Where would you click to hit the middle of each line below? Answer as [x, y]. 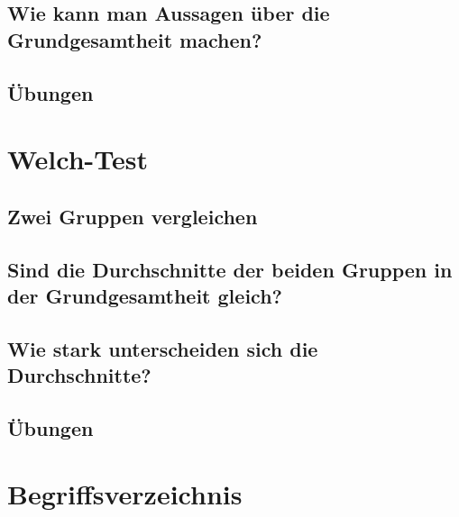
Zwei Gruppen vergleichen [133, 216]
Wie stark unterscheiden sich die [163, 348]
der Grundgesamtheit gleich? [145, 295]
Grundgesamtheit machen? [135, 39]
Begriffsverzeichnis [125, 494]
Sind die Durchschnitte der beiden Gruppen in [230, 269]
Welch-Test [78, 159]
